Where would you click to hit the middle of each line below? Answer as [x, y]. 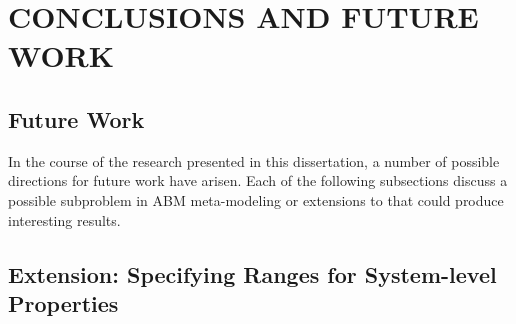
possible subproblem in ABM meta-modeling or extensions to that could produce [256, 199]
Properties [63, 302]
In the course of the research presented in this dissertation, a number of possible [254, 160]
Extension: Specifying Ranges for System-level [252, 273]
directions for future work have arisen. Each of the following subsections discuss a [258, 180]
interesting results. [64, 219]
